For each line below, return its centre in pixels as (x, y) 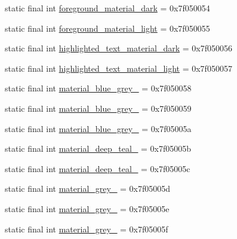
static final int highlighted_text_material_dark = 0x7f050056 (119, 48)
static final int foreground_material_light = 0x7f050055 (107, 28)
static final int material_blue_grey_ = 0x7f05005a (98, 128)
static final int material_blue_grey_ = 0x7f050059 (98, 108)
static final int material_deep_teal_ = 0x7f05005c (98, 168)
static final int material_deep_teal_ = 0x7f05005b (98, 148)
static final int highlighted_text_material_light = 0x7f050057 (119, 68)
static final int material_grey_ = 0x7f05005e (87, 208)
